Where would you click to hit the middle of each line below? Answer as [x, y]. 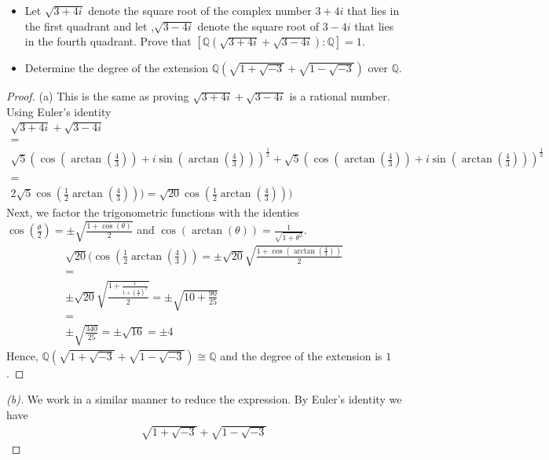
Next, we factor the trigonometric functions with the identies [153, 212]
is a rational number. [340, 96]
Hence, [22, 355]
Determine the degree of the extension [117, 68]
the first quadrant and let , [90, 26]
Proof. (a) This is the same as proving [98, 96]
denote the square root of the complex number [200, 10]
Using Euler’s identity [59, 111]
